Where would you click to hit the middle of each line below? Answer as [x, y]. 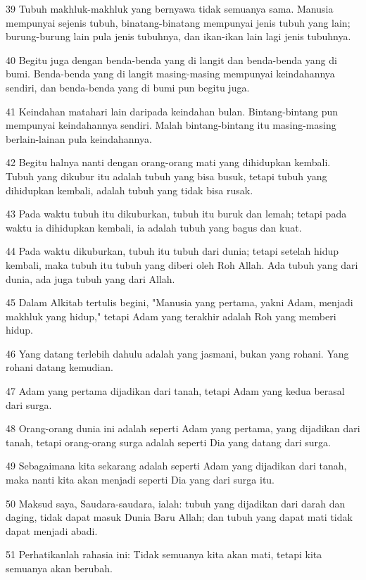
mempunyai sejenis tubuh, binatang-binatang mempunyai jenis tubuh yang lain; [178, 22]
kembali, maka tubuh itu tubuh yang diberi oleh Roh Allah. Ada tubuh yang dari [182, 264]
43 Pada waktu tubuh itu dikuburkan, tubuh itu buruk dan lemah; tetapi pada [176, 214]
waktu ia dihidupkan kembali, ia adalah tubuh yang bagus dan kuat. [154, 227]
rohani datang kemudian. [59, 367]
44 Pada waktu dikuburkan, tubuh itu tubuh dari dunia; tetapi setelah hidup [172, 251]
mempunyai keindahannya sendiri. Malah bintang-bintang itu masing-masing [171, 125]
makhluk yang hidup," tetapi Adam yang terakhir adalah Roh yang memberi [171, 316]
